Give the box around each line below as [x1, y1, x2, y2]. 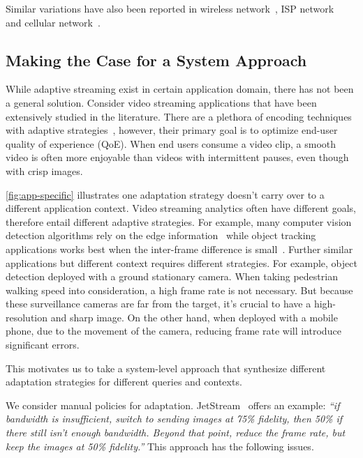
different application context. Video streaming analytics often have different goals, [6, 201, 357, 215]
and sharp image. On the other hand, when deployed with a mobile [50, 310, 338, 324]
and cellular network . [6, 15, 101, 29]
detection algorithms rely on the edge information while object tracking [6, 228, 316, 243]
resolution [6, 310, 48, 324]
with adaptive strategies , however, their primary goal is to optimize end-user [6, 123, 338, 137]
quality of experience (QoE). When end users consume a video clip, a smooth [6, 136, 336, 151]
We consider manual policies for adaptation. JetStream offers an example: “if [6, 397, 340, 412]
